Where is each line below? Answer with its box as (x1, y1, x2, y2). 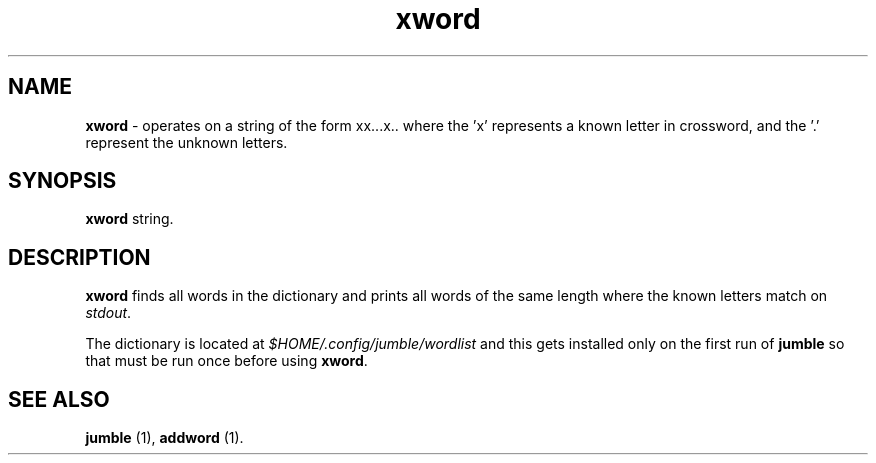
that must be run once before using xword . (85, 352, 368, 370)
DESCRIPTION (8, 244, 151, 270)
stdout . (85, 304, 132, 322)
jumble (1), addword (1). (85, 429, 244, 447)
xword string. (85, 210, 174, 228)
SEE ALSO (8, 386, 110, 412)
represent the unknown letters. (85, 133, 288, 151)
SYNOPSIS (8, 168, 117, 194)
